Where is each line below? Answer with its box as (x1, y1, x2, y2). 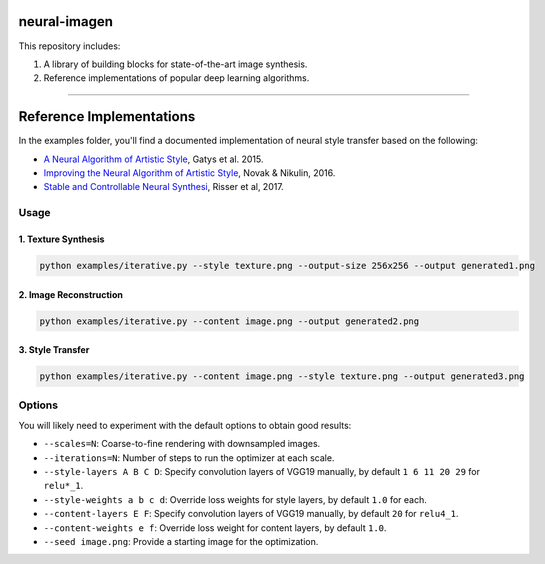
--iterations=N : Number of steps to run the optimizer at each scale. (43, 451, 335, 464)
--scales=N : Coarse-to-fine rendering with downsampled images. (43, 438, 321, 450)
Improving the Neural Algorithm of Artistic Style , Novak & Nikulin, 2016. (43, 166, 336, 179)
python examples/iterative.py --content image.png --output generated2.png (39, 315, 420, 327)
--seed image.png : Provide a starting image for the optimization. (43, 535, 319, 547)
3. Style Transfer (18, 344, 90, 356)
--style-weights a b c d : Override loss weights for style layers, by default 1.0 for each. (43, 493, 427, 505)
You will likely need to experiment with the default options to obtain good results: (18, 419, 352, 431)
